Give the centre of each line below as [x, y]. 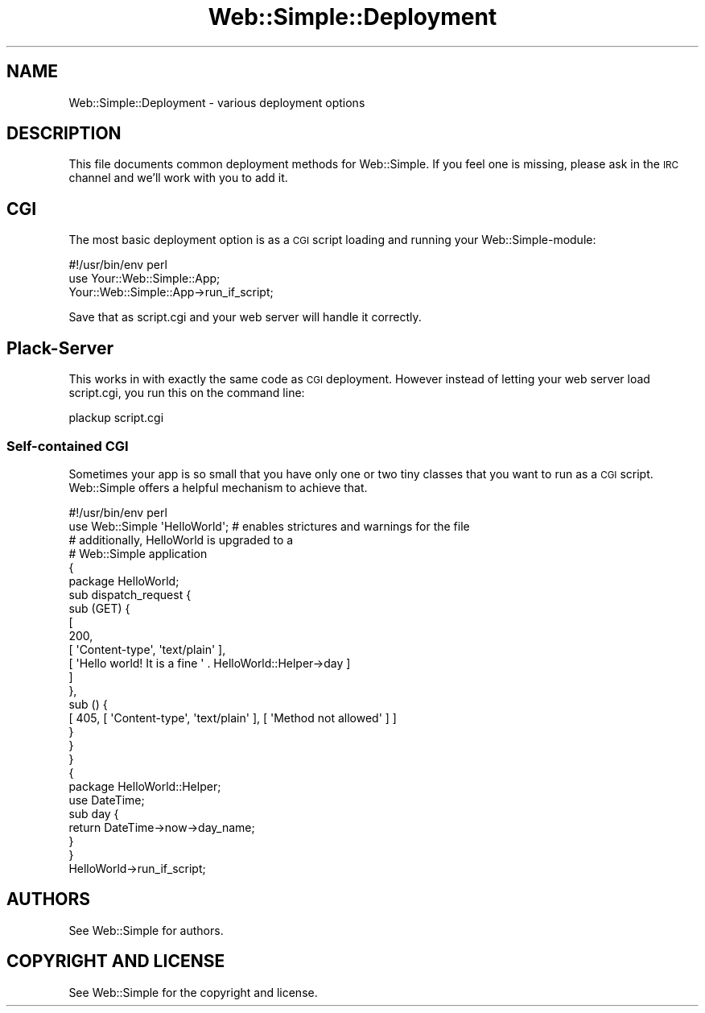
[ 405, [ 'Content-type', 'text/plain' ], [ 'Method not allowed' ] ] [233, 717]
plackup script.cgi [116, 418]
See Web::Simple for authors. [146, 930]
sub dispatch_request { [130, 594]
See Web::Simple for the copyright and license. [193, 992]
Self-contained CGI [68, 446]
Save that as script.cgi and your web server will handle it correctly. [245, 317]
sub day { [94, 813]
